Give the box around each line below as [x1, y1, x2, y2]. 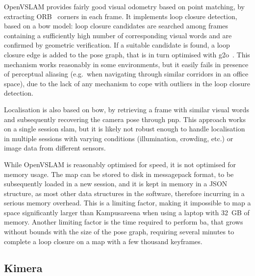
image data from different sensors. [4, 143, 106, 153]
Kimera [4, 260, 43, 275]
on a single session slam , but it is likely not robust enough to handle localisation [4, 124, 245, 134]
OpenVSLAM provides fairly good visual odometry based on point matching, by [4, 1, 245, 11]
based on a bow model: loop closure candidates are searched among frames [4, 21, 229, 31]
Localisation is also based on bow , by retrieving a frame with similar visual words [4, 104, 249, 114]
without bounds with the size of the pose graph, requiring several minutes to [4, 226, 234, 237]
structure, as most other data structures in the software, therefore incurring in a [4, 188, 245, 198]
